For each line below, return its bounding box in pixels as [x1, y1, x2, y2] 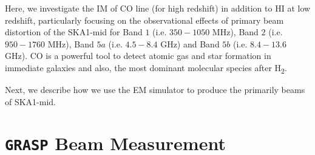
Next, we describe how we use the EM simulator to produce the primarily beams [5, 83, 305, 96]
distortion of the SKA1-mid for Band [5, 26, 143, 38]
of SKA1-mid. [5, 95, 56, 108]
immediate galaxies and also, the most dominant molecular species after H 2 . [5, 61, 287, 75]
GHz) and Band [160, 37, 220, 50]
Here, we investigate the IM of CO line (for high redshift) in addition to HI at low [5, 2, 311, 14]
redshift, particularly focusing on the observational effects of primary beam [5, 13, 284, 26]
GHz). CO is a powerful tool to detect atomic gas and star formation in [5, 49, 271, 62]
